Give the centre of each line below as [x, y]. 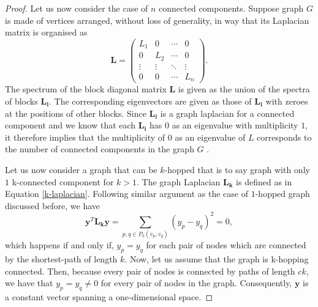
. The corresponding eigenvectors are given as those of [150, 101]
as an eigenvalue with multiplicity [235, 125]
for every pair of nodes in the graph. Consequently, [196, 283]
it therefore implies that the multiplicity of [85, 137]
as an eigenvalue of [210, 137]
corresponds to [284, 137]
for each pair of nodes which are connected [226, 245]
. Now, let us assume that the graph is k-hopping [217, 258]
